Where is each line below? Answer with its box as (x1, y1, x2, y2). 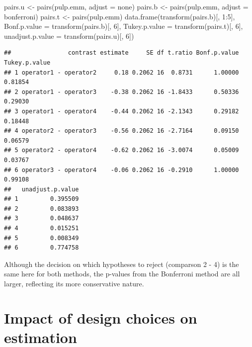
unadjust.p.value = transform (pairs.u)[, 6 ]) (4, 30, 134, 41)
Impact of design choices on (4, 307, 197, 328)
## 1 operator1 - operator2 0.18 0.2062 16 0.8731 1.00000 (4, 69, 239, 76)
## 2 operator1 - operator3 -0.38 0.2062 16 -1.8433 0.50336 (4, 88, 239, 95)
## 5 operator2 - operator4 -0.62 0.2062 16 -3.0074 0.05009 (4, 147, 239, 154)
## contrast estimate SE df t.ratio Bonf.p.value (4, 49, 239, 57)
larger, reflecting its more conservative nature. (4, 278, 144, 289)
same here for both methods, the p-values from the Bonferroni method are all (4, 268, 240, 279)
